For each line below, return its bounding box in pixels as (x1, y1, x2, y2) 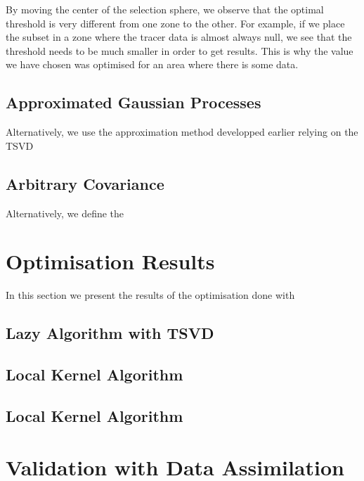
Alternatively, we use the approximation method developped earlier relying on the (6, 124, 358, 139)
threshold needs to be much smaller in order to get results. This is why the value (6, 43, 353, 58)
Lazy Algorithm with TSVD (6, 322, 214, 344)
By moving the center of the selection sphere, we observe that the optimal (6, 2, 324, 16)
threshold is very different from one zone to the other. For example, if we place (6, 15, 345, 30)
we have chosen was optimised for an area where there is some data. (6, 57, 299, 72)
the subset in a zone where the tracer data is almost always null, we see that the (6, 30, 352, 44)
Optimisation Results (6, 247, 215, 276)
